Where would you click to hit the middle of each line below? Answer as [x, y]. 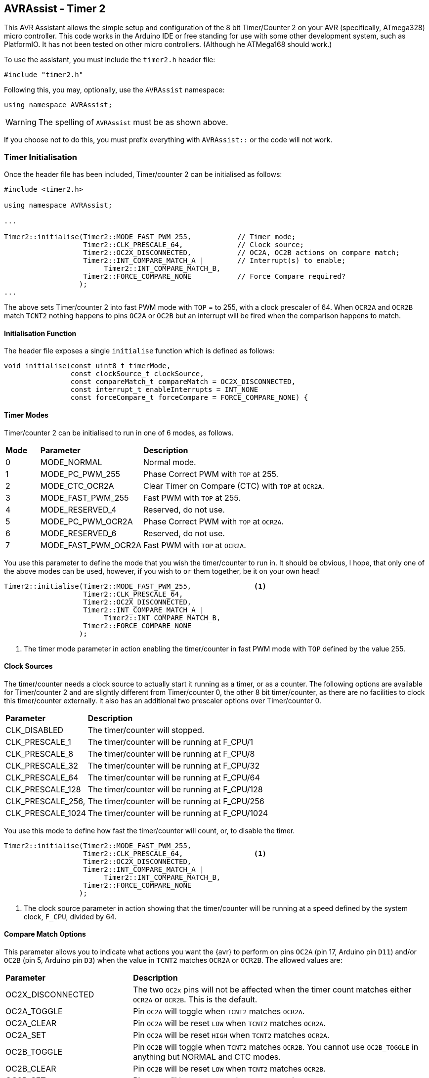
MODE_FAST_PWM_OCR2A [91, 545]
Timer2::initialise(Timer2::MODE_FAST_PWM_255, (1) [135, 586]
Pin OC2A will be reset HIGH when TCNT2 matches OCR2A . [231, 1035]
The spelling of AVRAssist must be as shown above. [133, 122]
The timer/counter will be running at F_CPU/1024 [178, 813]
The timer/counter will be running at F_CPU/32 [174, 765]
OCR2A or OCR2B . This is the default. [195, 1000]
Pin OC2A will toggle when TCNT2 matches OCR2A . [219, 1012]
